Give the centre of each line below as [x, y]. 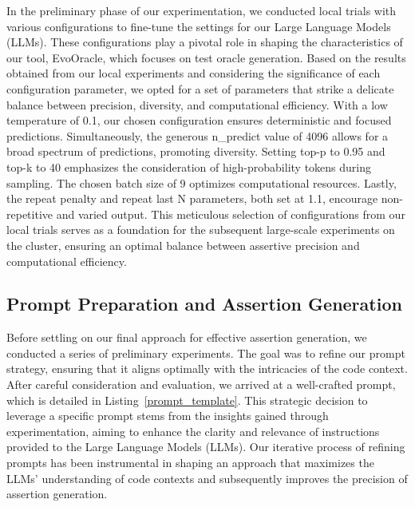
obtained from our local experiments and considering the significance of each [194, 73]
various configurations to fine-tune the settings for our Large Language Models [199, 26]
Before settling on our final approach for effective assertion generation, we [187, 337]
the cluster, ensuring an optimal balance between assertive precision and [183, 245]
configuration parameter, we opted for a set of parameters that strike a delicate [200, 88]
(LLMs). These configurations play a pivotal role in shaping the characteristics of [205, 42]
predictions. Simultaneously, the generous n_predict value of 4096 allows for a [198, 135]
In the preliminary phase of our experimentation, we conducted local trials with [202, 10]
